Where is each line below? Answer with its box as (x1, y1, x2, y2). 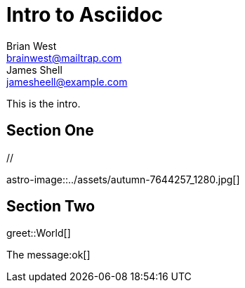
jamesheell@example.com (6, 75, 128, 88)
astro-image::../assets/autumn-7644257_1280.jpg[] (6, 173, 240, 185)
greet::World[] (6, 227, 71, 240)
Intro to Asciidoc (6, 3, 164, 27)
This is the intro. (6, 97, 81, 110)
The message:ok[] (6, 249, 91, 261)
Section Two (6, 197, 95, 216)
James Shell (6, 63, 62, 76)
